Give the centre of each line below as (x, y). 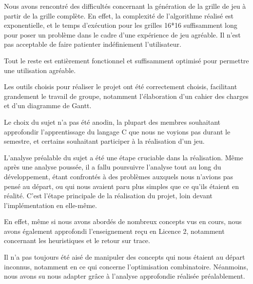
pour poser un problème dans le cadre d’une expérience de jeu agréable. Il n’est (122, 34)
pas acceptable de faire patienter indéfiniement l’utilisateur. (93, 44)
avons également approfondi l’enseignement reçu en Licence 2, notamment (114, 231)
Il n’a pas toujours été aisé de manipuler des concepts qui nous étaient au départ (125, 257)
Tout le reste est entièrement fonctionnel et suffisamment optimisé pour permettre (126, 60)
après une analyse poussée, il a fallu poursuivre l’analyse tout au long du (113, 167)
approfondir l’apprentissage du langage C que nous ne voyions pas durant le (117, 131)
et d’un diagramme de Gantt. (48, 105)
